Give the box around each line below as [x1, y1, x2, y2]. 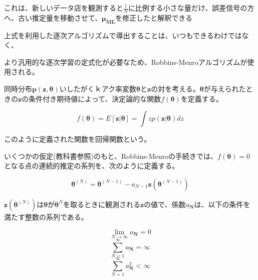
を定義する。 [180, 93, 223, 104]
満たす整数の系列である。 [4, 211, 88, 222]
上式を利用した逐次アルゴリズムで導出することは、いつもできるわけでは [4, 30, 242, 40]
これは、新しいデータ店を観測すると [4, 3, 123, 13]
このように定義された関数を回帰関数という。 [4, 134, 151, 144]
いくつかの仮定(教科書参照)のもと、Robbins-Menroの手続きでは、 [4, 150, 218, 161]
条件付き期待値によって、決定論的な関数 [29, 93, 161, 104]
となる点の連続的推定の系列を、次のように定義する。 [4, 160, 179, 171]
